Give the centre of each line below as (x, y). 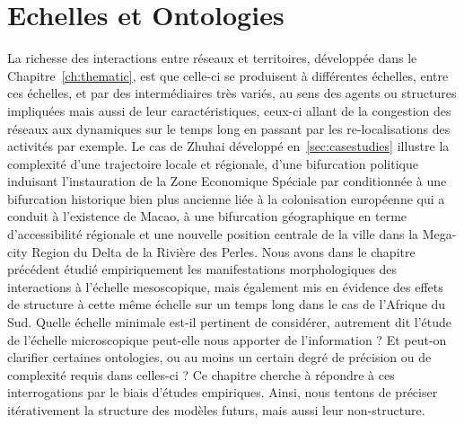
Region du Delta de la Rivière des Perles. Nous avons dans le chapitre (223, 251)
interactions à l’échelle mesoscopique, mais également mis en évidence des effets (225, 286)
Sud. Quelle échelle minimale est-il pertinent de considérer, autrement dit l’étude (229, 322)
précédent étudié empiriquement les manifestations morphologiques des (202, 269)
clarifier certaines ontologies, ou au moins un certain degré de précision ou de (219, 357)
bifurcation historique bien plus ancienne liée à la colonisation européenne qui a (226, 198)
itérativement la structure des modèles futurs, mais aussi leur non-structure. (216, 410)
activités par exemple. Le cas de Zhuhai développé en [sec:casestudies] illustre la (228, 146)
